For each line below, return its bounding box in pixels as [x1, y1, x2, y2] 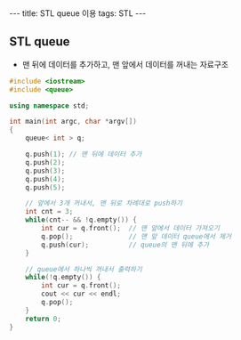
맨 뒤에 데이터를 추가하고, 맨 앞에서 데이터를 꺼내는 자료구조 [21, 59, 229, 69]
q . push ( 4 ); [25, 174, 66, 183]
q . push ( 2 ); [25, 158, 66, 166]
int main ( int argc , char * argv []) [9, 117, 138, 126]
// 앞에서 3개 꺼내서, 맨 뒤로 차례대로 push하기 [25, 198, 183, 208]
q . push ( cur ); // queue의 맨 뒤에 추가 [41, 240, 210, 249]
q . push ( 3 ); [25, 166, 66, 175]
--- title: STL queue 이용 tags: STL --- [9, 8, 147, 19]
